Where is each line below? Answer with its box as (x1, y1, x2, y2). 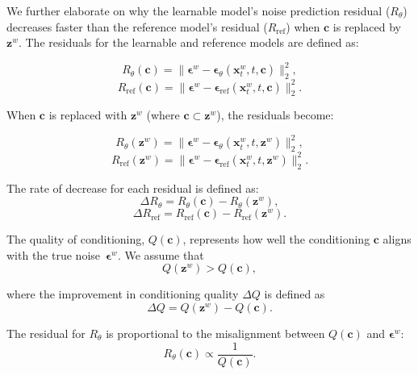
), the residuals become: (216, 106, 334, 123)
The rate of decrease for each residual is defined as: (6, 179, 259, 196)
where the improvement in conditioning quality (6, 285, 239, 302)
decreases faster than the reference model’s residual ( (6, 18, 268, 35)
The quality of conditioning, (6, 231, 145, 248)
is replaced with (48, 106, 127, 123)
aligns (382, 231, 412, 248)
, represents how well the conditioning (182, 231, 370, 248)
